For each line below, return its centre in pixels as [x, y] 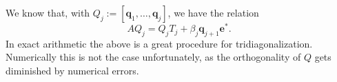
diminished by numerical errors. [72, 71]
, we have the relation [213, 12]
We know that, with [48, 12]
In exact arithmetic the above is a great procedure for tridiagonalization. [159, 43]
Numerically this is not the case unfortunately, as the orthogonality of [153, 57]
